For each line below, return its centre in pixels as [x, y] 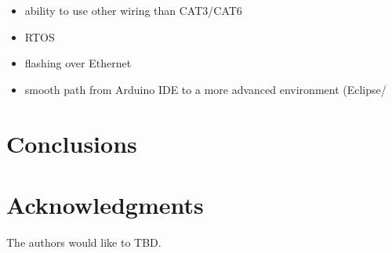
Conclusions [72, 143]
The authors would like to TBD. [84, 242]
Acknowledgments [105, 204]
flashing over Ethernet [78, 63]
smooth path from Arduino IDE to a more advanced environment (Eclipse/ [205, 89]
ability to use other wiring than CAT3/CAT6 [133, 10]
